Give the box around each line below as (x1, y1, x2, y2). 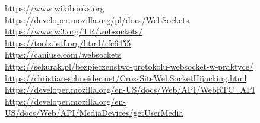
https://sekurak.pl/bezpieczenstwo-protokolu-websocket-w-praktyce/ (5, 59, 253, 72)
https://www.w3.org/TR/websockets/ (5, 25, 143, 37)
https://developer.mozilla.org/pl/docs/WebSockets (5, 13, 189, 26)
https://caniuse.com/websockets (5, 48, 122, 61)
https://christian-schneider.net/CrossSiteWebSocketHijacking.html (5, 71, 247, 84)
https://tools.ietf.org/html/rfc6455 (5, 36, 131, 49)
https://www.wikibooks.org (5, 2, 104, 14)
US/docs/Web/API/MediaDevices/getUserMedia (5, 106, 183, 119)
